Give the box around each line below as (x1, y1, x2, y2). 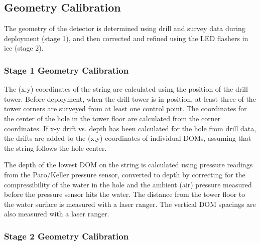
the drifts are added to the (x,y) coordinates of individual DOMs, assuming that (4, 133, 251, 143)
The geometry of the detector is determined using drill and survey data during (4, 23, 245, 34)
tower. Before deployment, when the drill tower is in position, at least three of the (4, 93, 256, 104)
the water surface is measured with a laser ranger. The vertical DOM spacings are (4, 198, 256, 209)
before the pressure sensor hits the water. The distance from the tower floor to (4, 189, 245, 199)
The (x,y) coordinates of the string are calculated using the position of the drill (4, 84, 248, 94)
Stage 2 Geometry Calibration (4, 229, 129, 242)
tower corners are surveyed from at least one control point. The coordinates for (4, 103, 247, 114)
